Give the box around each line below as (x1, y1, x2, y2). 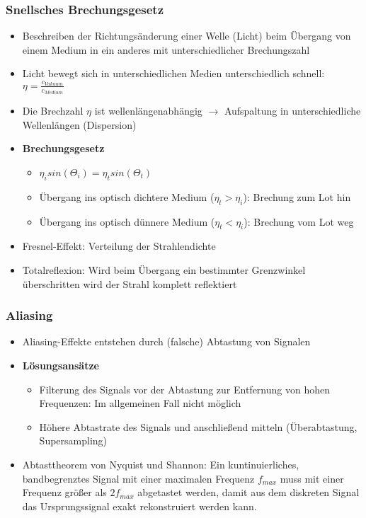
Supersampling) (39, 433, 108, 448)
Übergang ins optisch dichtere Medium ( (39, 189, 215, 204)
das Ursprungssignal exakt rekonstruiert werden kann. (22, 498, 257, 513)
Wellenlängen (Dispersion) (22, 117, 137, 132)
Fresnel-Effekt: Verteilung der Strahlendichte (22, 238, 216, 253)
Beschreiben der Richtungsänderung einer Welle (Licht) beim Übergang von (22, 28, 351, 43)
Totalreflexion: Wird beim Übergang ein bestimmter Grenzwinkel (22, 262, 306, 277)
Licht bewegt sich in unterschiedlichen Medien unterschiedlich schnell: (22, 66, 325, 81)
